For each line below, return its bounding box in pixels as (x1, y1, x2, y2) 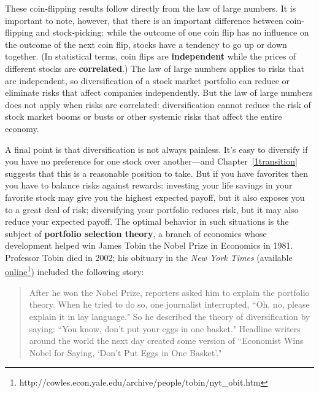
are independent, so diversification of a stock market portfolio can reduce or (5, 74, 290, 87)
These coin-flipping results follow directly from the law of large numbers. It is (5, 2, 296, 14)
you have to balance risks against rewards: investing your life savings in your (5, 179, 293, 192)
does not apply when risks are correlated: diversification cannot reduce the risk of (5, 98, 311, 111)
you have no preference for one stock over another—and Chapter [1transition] (5, 155, 298, 168)
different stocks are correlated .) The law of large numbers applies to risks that (5, 61, 304, 74)
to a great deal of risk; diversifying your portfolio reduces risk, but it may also (5, 203, 299, 216)
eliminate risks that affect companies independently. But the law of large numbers (5, 86, 313, 99)
